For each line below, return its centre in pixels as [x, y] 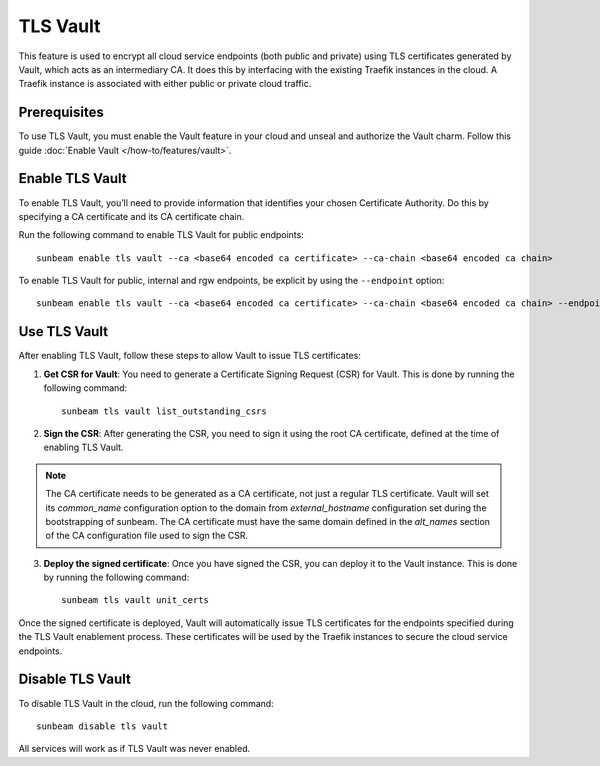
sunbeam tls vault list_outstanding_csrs [164, 411]
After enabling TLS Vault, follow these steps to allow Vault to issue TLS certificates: [190, 356]
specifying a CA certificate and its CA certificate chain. [131, 216]
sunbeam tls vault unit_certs [135, 600]
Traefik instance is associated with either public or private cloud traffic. [165, 84]
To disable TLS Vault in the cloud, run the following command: [146, 703]
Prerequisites [61, 112]
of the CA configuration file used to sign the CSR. [147, 536]
